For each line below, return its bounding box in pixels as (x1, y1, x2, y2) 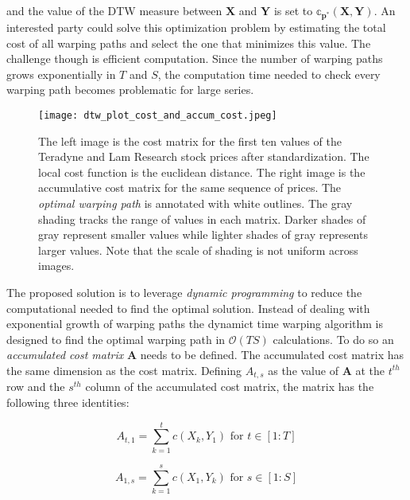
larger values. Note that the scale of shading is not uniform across (38, 241, 358, 258)
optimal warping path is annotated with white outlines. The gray (38, 195, 353, 212)
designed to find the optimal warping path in (6, 330, 226, 347)
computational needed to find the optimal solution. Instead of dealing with (6, 299, 370, 316)
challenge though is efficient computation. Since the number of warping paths (6, 50, 383, 67)
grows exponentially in (6, 65, 116, 82)
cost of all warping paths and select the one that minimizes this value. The (6, 34, 371, 51)
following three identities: (6, 394, 130, 410)
